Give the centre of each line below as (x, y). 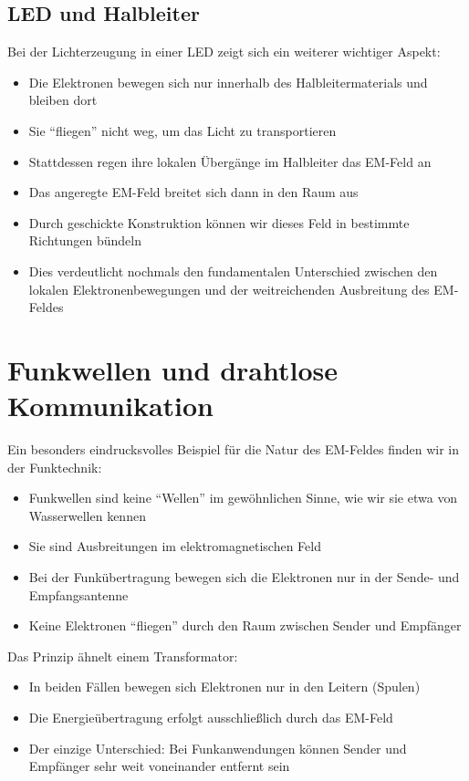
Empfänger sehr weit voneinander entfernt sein (159, 766)
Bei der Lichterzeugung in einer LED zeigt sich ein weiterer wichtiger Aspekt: (224, 52)
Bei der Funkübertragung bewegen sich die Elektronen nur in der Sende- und (244, 577)
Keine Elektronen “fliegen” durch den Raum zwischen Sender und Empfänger (245, 625)
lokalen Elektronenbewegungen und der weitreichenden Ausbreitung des (229, 289)
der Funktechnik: (55, 467)
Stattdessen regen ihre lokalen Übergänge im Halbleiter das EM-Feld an (230, 161)
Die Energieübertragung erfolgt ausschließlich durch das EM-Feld (211, 717)
